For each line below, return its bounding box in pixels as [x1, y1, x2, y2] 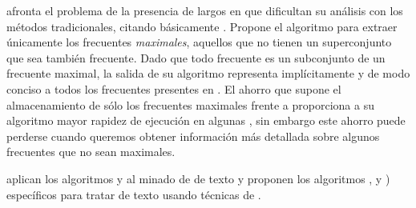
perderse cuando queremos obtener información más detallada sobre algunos [6, 127, 380, 144]
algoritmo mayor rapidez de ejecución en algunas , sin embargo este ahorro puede [6, 112, 406, 129]
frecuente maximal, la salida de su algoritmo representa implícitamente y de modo [6, 65, 410, 82]
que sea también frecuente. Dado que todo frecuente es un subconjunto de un [6, 49, 386, 66]
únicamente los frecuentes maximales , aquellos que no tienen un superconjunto [6, 34, 392, 50]
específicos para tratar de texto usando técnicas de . [6, 186, 261, 202]
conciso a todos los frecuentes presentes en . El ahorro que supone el [6, 80, 341, 97]
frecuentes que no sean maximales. [6, 143, 176, 160]
